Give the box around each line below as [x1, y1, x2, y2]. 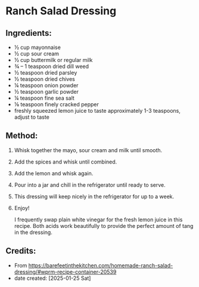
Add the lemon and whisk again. [14, 169, 94, 177]
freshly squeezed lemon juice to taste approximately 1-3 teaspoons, [14, 107, 181, 114]
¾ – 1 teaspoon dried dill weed [14, 63, 89, 70]
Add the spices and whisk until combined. [14, 158, 117, 165]
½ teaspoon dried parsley [14, 69, 77, 76]
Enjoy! [14, 204, 30, 211]
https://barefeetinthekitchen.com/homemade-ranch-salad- [28, 261, 173, 269]
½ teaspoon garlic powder [14, 88, 79, 95]
